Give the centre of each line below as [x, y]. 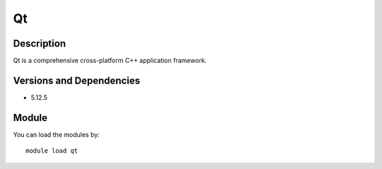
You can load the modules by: [57, 134]
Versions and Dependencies [77, 80]
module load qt [52, 151]
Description [40, 43]
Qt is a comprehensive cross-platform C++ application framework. [110, 61]
